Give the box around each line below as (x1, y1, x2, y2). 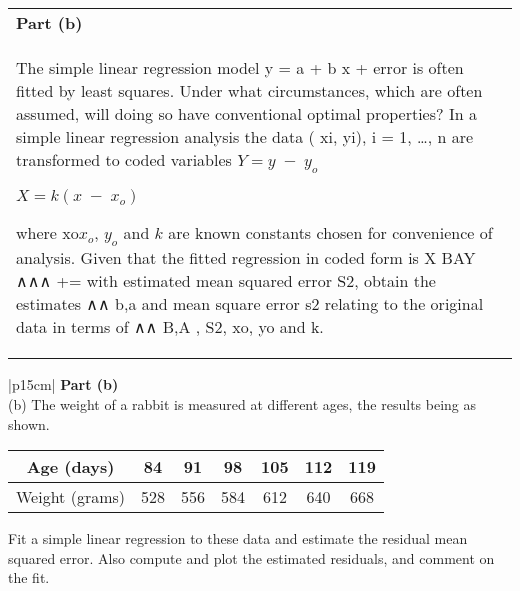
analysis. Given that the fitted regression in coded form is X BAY (16, 246, 476, 270)
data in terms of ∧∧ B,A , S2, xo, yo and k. (16, 315, 324, 339)
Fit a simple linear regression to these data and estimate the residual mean (8, 528, 468, 549)
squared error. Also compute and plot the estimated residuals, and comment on (8, 547, 495, 568)
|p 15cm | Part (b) (8, 374, 119, 395)
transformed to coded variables (16, 148, 232, 171)
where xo (16, 221, 79, 245)
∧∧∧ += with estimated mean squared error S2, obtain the (16, 269, 436, 293)
